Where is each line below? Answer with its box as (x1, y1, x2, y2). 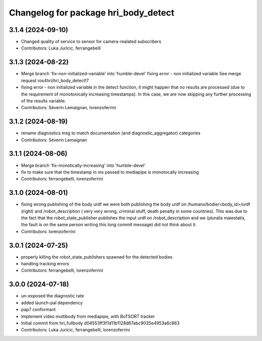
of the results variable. (21, 97, 66, 104)
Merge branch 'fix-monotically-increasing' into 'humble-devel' (21, 162, 146, 168)
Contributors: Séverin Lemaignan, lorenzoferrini (21, 105, 116, 111)
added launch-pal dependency (21, 300, 83, 306)
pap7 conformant (21, 307, 56, 312)
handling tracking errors (21, 261, 69, 267)
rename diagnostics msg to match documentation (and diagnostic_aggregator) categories (21, 130, 201, 136)
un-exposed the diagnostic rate (21, 293, 84, 299)
